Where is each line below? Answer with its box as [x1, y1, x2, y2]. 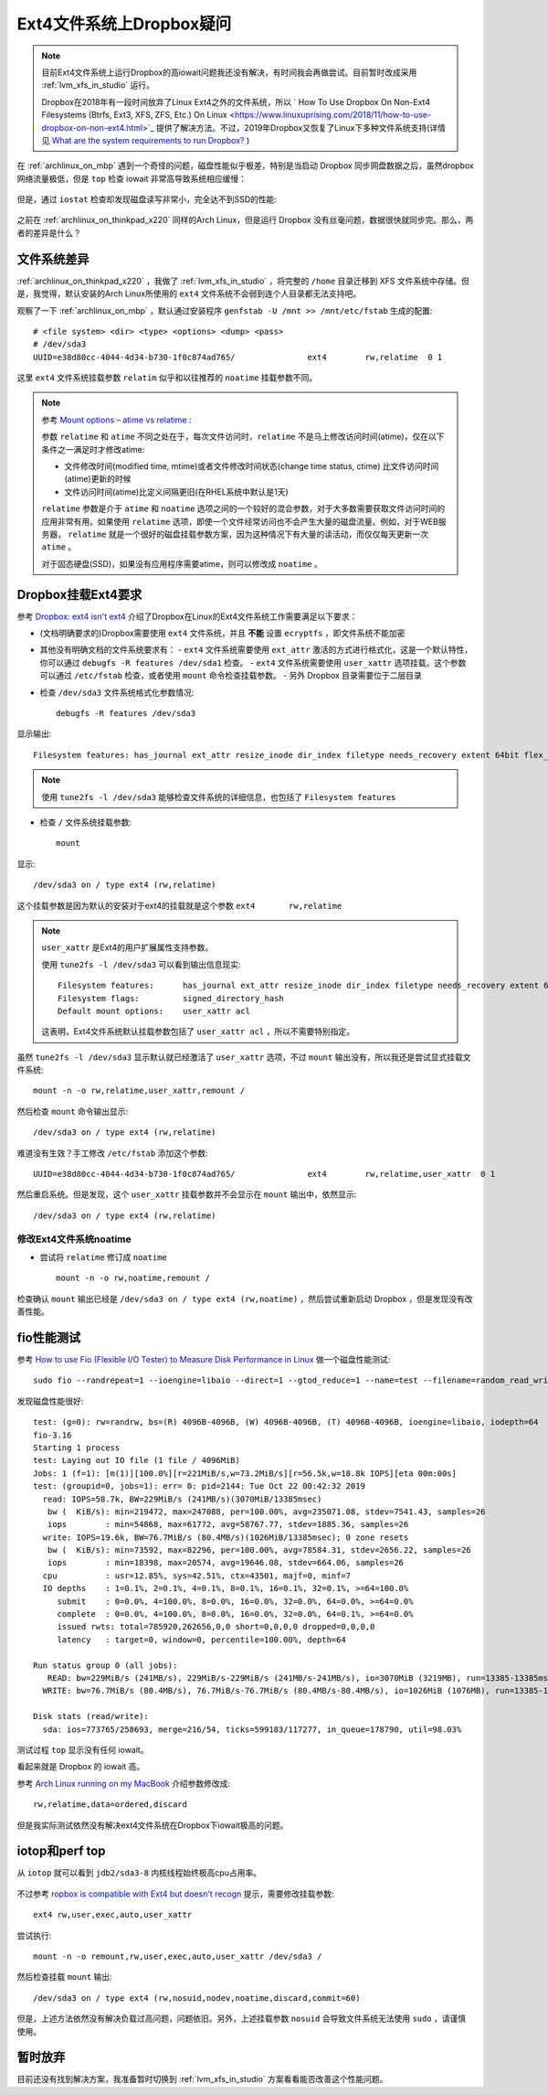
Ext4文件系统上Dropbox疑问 [16, 14, 232, 34]
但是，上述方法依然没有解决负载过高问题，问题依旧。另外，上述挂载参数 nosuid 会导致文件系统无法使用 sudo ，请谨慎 [16, 2013, 467, 2025]
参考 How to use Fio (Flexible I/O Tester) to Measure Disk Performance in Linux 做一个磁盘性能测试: [16, 1354, 391, 1365]
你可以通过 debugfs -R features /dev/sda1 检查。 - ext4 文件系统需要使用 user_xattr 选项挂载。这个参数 [39, 657, 467, 668]
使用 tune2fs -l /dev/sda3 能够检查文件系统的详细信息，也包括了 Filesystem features [41, 791, 396, 802]
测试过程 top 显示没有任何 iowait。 [16, 1744, 149, 1755]
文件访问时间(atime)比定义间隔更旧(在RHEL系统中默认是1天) [64, 486, 290, 497]
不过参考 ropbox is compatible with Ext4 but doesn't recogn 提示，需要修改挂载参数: [16, 1888, 334, 1899]
